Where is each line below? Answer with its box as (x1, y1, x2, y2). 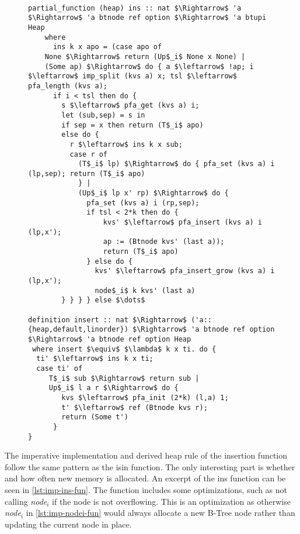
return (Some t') (61, 413, 128, 422)
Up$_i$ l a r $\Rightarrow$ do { (48, 384, 179, 392)
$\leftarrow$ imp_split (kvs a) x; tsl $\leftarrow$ (28, 72, 237, 81)
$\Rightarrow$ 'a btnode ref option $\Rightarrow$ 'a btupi (28, 13, 267, 22)
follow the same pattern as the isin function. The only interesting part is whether (5, 460, 295, 473)
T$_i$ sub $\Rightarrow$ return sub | (48, 374, 200, 383)
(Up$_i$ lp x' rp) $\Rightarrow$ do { (78, 189, 229, 198)
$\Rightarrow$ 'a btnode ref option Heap (28, 335, 191, 343)
